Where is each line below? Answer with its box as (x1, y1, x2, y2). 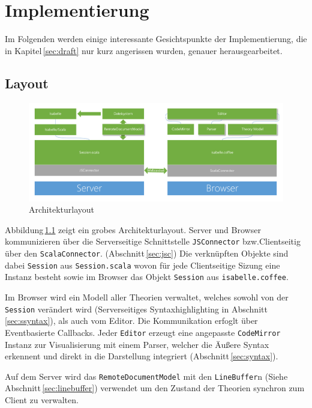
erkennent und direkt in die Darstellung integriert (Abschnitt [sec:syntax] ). (5, 350, 278, 362)
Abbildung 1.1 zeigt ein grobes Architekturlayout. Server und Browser (5, 223, 261, 236)
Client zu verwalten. (5, 393, 79, 406)
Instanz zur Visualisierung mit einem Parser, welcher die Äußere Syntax (5, 338, 269, 350)
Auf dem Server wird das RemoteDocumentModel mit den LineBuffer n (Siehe (5, 370, 288, 382)
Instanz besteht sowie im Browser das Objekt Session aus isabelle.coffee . (5, 270, 289, 283)
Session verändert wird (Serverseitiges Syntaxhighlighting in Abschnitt (5, 302, 268, 315)
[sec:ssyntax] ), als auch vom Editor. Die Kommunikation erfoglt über (5, 314, 258, 327)
